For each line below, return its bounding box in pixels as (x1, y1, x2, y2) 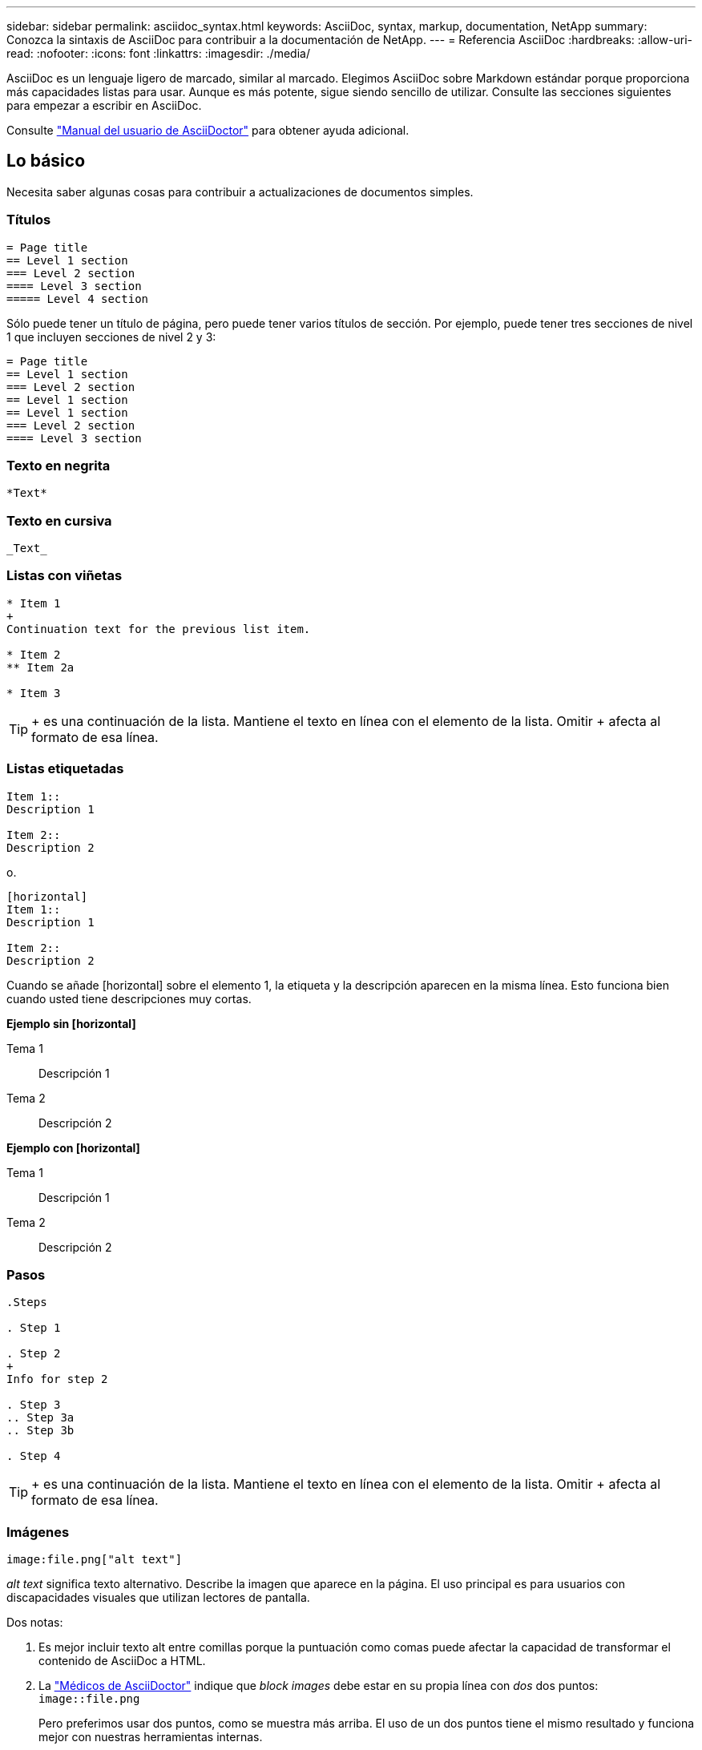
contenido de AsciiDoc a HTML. (38, 1654, 206, 1668)
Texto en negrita (6, 457, 111, 474)
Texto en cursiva (6, 512, 112, 529)
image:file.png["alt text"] (6, 1553, 183, 1567)
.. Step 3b (6, 1424, 75, 1437)
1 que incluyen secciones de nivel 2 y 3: (6, 329, 216, 344)
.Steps (6, 1296, 47, 1309)
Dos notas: (6, 1615, 63, 1630)
